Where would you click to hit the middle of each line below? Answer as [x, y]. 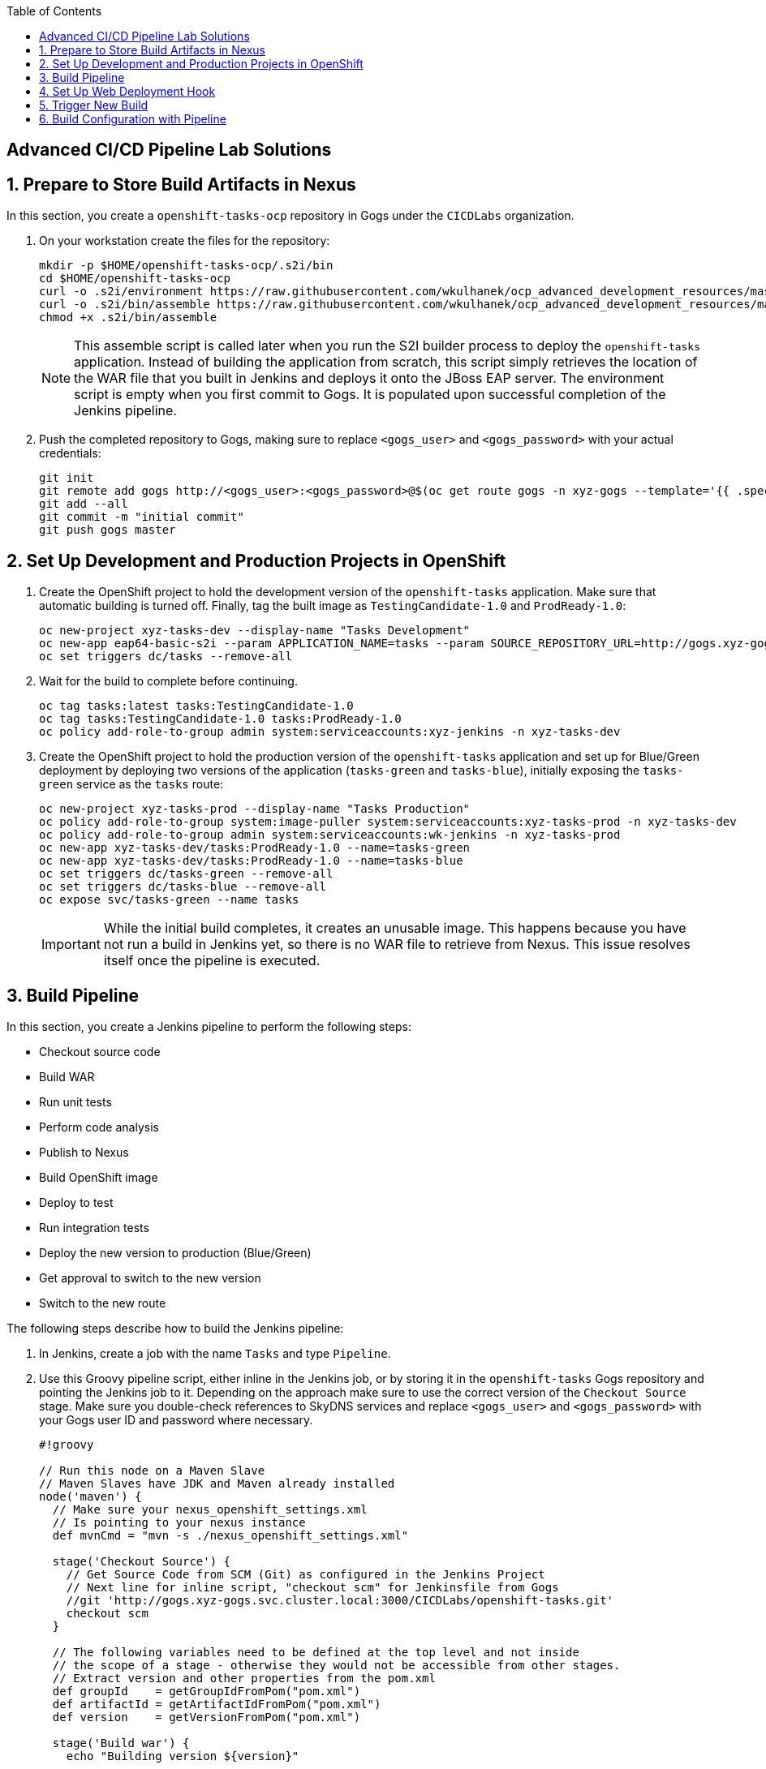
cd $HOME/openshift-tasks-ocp [135, 279]
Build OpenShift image [99, 1177]
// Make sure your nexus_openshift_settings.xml [210, 1509]
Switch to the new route [103, 1303]
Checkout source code [100, 1051]
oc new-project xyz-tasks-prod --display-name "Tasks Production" [255, 809]
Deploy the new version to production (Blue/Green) [175, 1252]
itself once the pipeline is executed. [212, 961]
